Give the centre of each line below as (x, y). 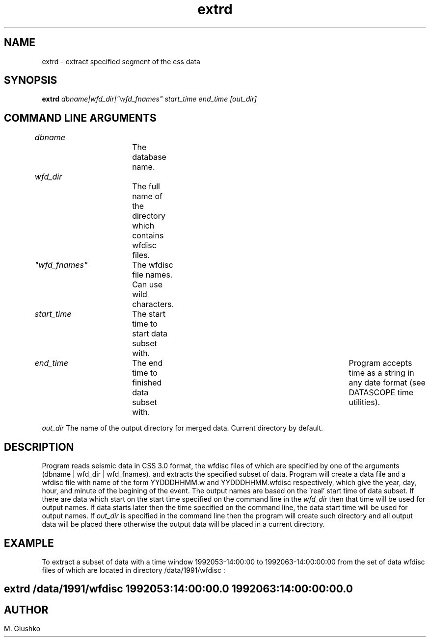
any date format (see (387, 383)
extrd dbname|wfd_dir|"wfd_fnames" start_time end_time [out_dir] (149, 99)
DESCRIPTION (39, 447)
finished (147, 383)
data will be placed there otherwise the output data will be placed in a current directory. (183, 524)
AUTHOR (26, 610)
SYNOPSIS (31, 80)
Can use (147, 285)
